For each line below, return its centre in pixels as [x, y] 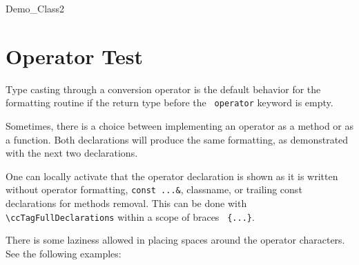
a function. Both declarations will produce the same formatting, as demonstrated [177, 139]
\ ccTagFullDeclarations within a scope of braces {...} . [130, 216]
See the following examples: [64, 253]
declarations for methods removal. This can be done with [126, 203]
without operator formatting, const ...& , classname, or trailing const [154, 189]
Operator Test [74, 56]
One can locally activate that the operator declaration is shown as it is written [172, 176]
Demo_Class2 [35, 8]
